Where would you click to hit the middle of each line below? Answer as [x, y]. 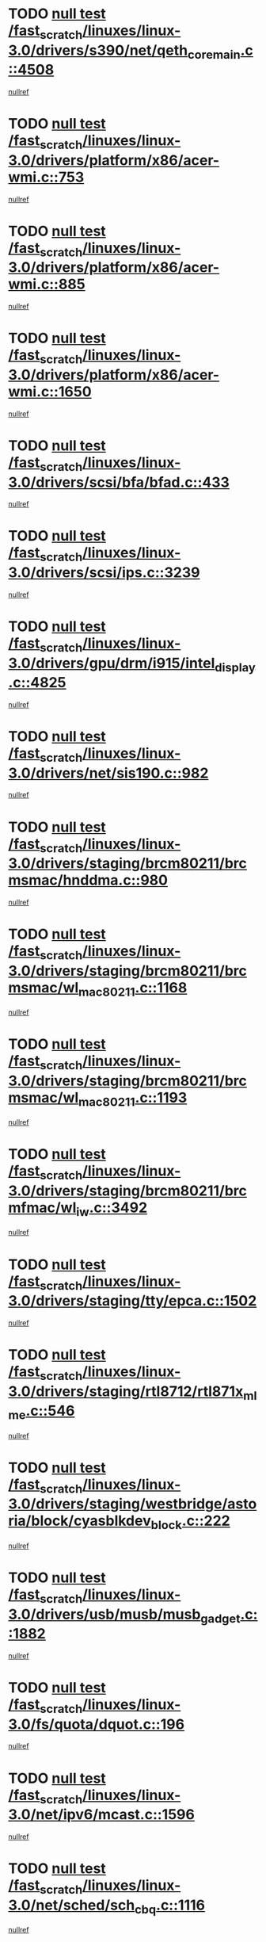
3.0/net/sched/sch [72, 1905]
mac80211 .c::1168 [133, 989]
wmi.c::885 [47, 284]
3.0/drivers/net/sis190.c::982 [108, 773]
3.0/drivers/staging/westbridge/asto [133, 1504]
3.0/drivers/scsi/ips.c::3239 [104, 573]
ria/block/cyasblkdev [80, 1521]
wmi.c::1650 [50, 391]
